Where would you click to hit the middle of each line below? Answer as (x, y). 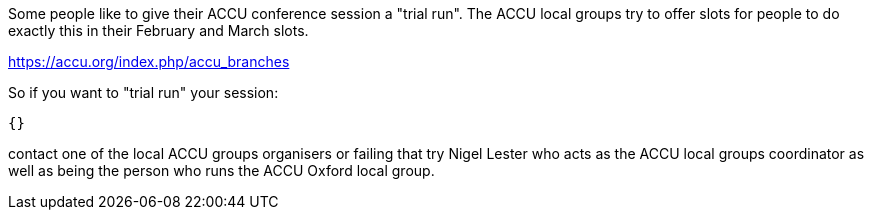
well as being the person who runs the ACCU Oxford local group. (221, 170)
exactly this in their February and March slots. (158, 30)
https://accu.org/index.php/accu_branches (149, 61)
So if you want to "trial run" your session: (143, 92)
